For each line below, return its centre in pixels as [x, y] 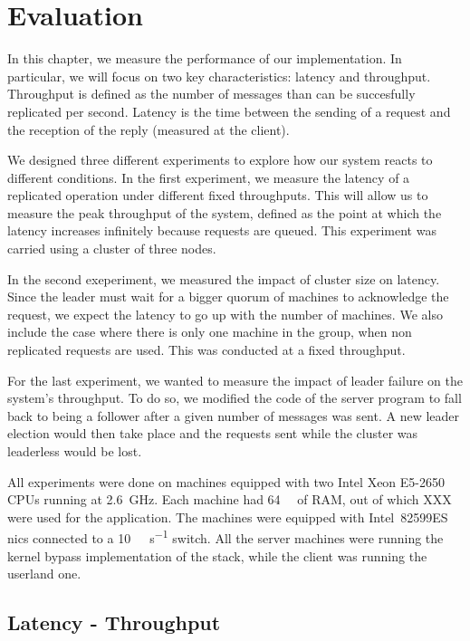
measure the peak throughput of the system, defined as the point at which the [225, 212]
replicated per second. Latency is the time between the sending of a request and [229, 111]
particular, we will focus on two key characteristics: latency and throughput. [219, 76]
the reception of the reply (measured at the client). [149, 129]
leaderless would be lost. [75, 451]
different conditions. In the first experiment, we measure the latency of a [209, 177]
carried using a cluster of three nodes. [112, 249]
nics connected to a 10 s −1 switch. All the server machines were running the [225, 537]
